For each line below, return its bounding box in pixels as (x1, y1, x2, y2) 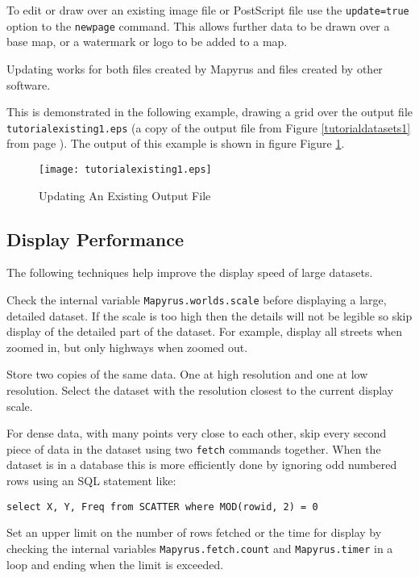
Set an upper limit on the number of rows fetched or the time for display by (6, 524, 382, 541)
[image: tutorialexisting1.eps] (39, 163, 212, 175)
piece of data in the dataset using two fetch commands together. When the (6, 440, 381, 457)
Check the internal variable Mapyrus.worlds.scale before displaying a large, (6, 291, 387, 308)
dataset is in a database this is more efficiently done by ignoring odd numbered (6, 456, 397, 473)
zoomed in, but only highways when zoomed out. (6, 338, 248, 355)
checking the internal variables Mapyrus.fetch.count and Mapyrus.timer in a (6, 539, 393, 556)
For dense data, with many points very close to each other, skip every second (6, 425, 387, 442)
